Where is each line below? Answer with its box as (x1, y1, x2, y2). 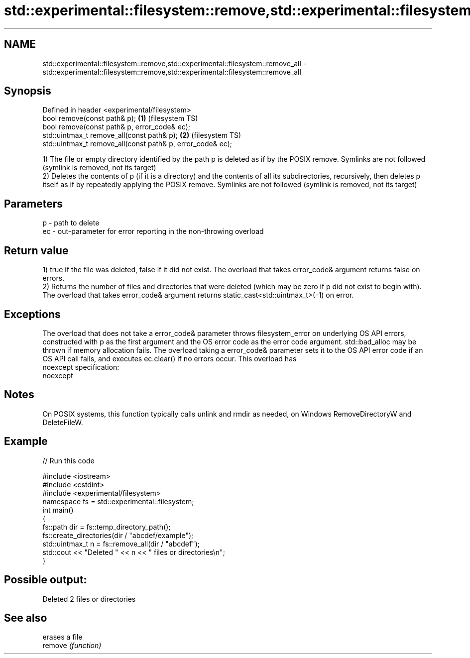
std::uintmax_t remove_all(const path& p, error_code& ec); (42, 139, 233, 148)
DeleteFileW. (42, 418, 83, 427)
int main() (42, 505, 74, 514)
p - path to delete (42, 219, 100, 227)
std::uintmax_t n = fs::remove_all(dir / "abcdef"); (42, 539, 200, 548)
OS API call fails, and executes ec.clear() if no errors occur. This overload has (42, 354, 297, 363)
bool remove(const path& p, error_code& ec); (42, 122, 191, 131)
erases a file (42, 633, 83, 642)
